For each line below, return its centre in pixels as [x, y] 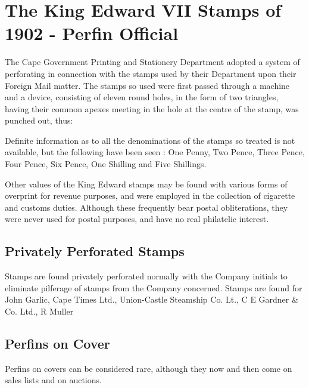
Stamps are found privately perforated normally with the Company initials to [146, 276]
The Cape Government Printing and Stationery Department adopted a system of [152, 62]
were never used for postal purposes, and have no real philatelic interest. [137, 219]
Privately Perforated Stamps [95, 251]
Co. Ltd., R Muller [39, 311]
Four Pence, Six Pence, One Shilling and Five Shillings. [106, 164]
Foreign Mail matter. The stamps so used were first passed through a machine [147, 85]
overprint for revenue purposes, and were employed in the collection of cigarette [150, 195]
